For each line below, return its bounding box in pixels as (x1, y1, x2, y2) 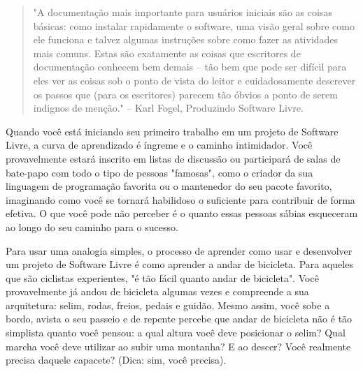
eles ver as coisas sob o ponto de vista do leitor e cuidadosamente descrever (33, 73, 356, 87)
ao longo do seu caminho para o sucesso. (6, 219, 178, 234)
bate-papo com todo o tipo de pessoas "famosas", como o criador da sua (6, 165, 313, 179)
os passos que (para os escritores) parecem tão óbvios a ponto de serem (33, 87, 338, 101)
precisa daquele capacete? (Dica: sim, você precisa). (6, 352, 227, 367)
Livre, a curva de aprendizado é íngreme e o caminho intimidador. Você (6, 137, 313, 152)
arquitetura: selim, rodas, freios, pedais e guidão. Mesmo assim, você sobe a (6, 297, 330, 312)
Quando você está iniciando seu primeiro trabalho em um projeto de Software (6, 124, 339, 138)
